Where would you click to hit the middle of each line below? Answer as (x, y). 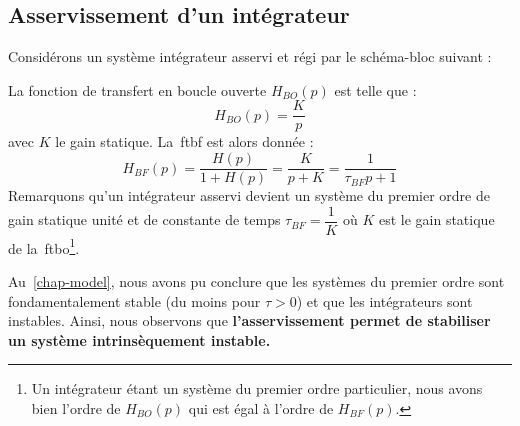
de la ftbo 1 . (44, 246)
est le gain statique (436, 219)
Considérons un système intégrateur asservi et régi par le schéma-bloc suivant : (250, 56)
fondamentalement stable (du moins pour (134, 300)
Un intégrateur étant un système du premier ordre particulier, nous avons (257, 388)
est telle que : (375, 89)
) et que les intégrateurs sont (384, 300)
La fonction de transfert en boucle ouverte (137, 89)
